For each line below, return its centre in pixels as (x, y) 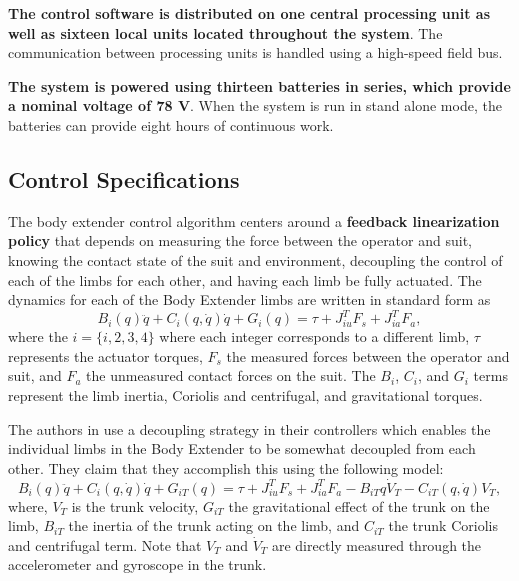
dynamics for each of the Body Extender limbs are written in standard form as (249, 299)
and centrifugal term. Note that (105, 544)
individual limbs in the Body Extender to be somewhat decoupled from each (242, 448)
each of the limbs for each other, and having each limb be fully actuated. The (245, 279)
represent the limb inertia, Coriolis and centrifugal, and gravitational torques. (245, 395)
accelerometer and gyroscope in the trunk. (137, 564)
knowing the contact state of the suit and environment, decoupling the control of (255, 259)
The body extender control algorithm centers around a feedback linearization (254, 220)
